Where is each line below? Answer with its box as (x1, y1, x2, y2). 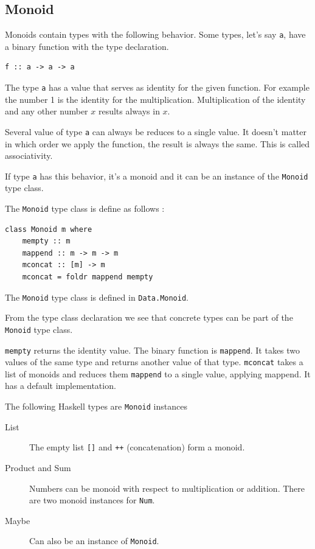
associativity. (5, 149, 53, 162)
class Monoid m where (5, 225, 92, 234)
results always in (98, 105, 160, 117)
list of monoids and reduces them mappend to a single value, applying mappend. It (5, 367, 311, 380)
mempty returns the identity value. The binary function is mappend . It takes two (5, 343, 300, 356)
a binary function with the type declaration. (5, 40, 169, 52)
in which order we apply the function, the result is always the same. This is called (5, 137, 310, 150)
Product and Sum (5, 461, 71, 474)
